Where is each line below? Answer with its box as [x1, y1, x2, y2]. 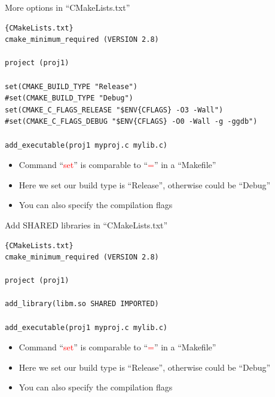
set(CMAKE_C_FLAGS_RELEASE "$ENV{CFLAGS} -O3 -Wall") [5, 105, 224, 114]
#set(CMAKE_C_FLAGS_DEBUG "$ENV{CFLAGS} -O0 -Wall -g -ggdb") [5, 117, 258, 126]
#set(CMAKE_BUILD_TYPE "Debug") [5, 94, 133, 103]
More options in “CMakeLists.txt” [5, 1, 130, 13]
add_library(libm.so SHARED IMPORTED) [5, 300, 159, 309]
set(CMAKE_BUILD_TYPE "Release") [5, 82, 137, 91]
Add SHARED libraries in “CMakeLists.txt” [5, 218, 168, 231]
